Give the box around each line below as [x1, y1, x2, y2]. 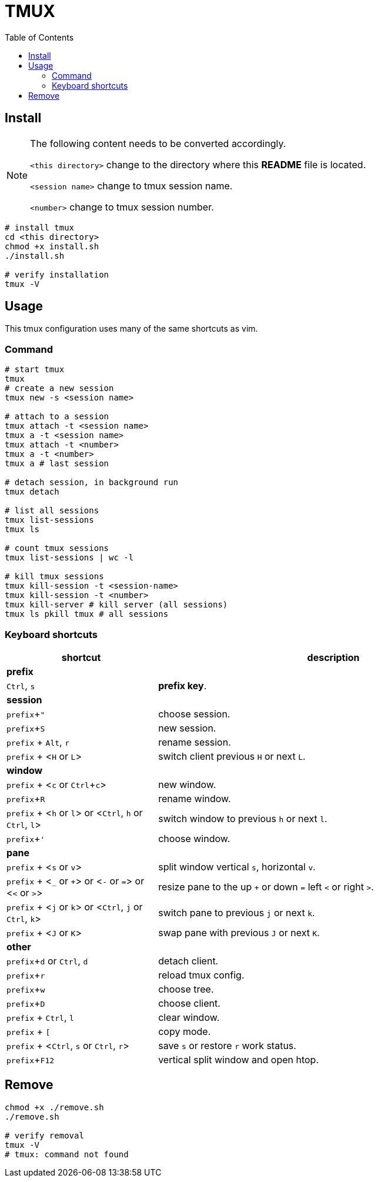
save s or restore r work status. [158, 1039, 296, 1051]
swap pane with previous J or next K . [158, 926, 320, 939]
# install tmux [5, 222, 75, 232]
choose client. [158, 997, 220, 1009]
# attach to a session [5, 412, 109, 422]
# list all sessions [5, 506, 99, 516]
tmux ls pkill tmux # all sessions [5, 609, 169, 619]
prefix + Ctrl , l [6, 1011, 74, 1023]
